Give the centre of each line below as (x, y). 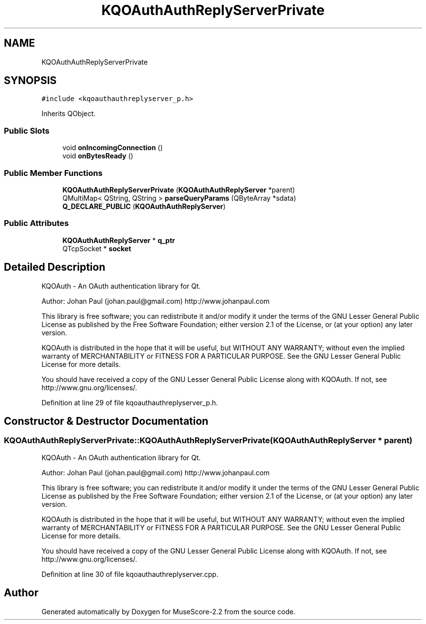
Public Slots (27, 130)
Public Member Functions (53, 173)
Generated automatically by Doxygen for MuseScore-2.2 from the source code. (169, 611)
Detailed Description (55, 267)
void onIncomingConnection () (113, 148)
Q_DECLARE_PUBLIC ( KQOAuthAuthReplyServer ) (144, 206)
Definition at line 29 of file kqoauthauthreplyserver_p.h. (130, 402)
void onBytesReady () (98, 156)
